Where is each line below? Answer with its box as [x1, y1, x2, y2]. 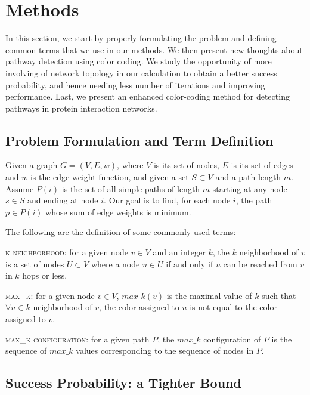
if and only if [166, 257, 213, 270]
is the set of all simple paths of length [61, 182, 200, 195]
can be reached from [223, 257, 297, 270]
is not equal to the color [190, 301, 277, 313]
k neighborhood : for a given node [5, 246, 129, 258]
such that [262, 289, 296, 301]
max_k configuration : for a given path [5, 332, 150, 345]
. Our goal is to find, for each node [104, 194, 231, 206]
